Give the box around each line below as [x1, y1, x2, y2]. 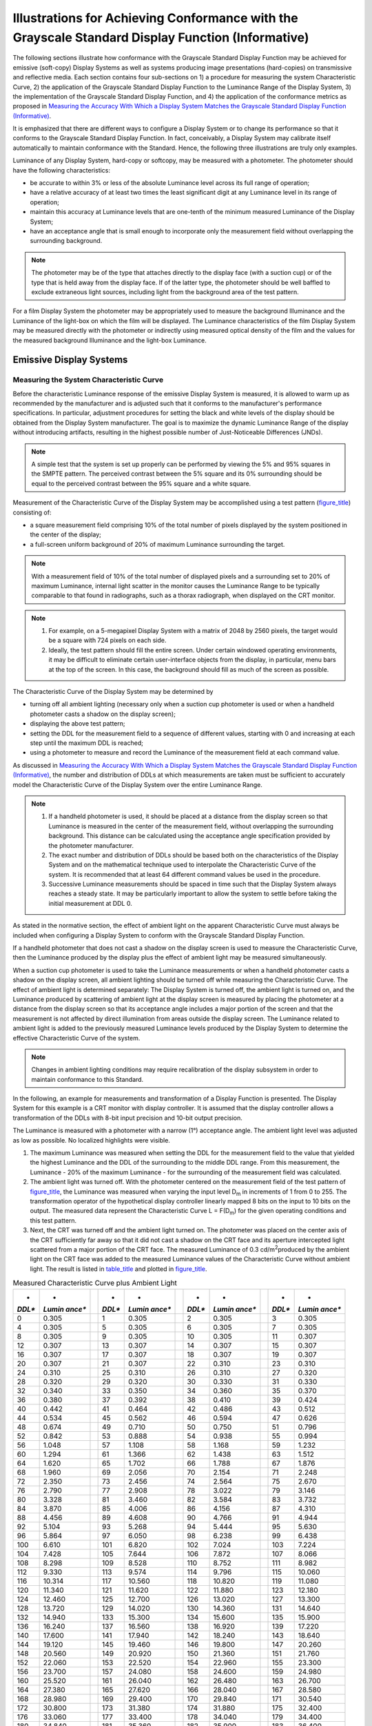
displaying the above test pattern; [30, 719, 125, 728]
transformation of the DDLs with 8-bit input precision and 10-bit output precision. [12, 1114, 242, 1122]
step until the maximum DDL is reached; [30, 739, 144, 747]
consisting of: [12, 508, 52, 516]
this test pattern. [30, 1216, 77, 1225]
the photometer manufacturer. [48, 841, 134, 849]
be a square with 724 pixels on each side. [48, 636, 167, 645]
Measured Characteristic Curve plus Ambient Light [12, 1278, 177, 1288]
